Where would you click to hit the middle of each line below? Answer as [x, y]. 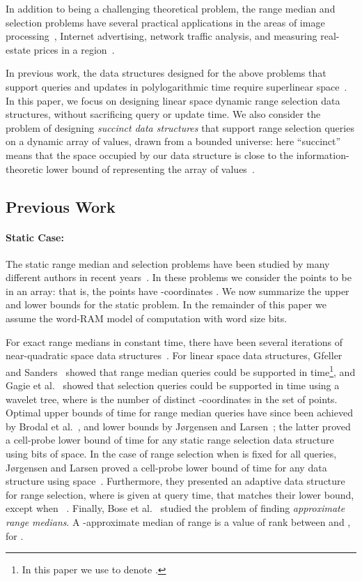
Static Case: [35, 237]
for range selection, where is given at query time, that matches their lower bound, [180, 494]
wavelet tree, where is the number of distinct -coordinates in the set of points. [172, 399]
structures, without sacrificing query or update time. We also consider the [163, 114]
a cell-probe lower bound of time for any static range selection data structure [170, 440]
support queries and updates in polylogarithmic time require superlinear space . [176, 86]
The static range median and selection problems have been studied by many [168, 263]
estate [18, 49]
